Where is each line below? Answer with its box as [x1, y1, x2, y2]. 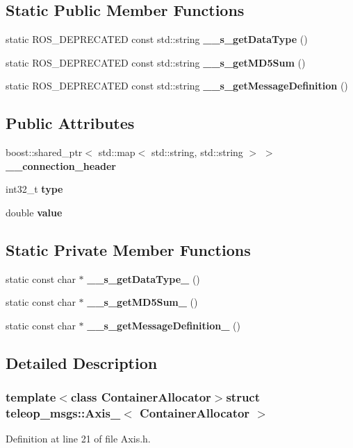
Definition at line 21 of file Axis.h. [6, 431, 151, 446]
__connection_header [6, 158, 116, 173]
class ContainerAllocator [70, 388, 211, 406]
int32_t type [6, 182, 63, 196]
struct [226, 388, 261, 406]
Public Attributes [6, 112, 135, 134]
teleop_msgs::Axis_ [6, 404, 121, 422]
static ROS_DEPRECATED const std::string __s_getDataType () [6, 32, 308, 46]
